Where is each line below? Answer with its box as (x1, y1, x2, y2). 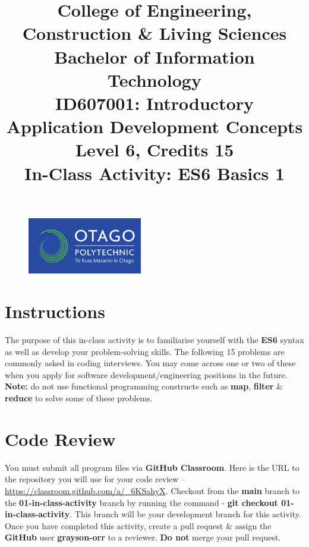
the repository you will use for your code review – (5, 473, 186, 485)
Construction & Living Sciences (22, 21, 287, 45)
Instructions (5, 299, 105, 323)
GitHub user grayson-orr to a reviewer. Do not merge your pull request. (5, 531, 281, 543)
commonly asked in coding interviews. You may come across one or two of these (5, 357, 296, 369)
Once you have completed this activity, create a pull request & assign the (5, 519, 272, 532)
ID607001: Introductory (55, 90, 254, 115)
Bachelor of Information (54, 44, 255, 68)
